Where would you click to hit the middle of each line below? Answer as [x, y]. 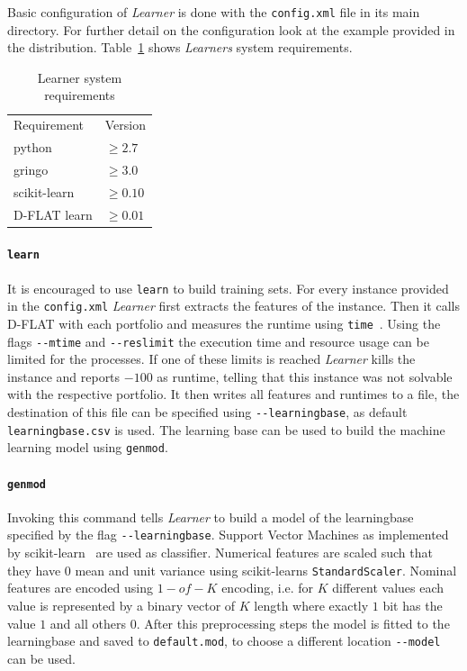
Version [125, 125]
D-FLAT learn [53, 214]
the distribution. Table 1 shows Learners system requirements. [180, 47]
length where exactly [311, 605]
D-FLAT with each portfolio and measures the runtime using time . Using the [224, 323]
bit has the [413, 605]
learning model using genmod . [88, 447]
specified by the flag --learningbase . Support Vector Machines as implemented [228, 535]
